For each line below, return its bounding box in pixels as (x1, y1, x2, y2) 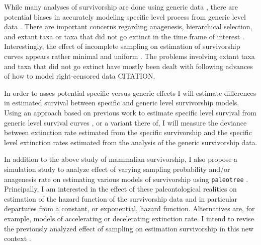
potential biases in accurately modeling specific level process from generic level (4, 11, 246, 22)
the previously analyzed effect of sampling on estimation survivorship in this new (4, 223, 254, 233)
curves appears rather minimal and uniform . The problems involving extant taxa (4, 50, 255, 61)
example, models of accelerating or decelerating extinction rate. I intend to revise (4, 213, 254, 223)
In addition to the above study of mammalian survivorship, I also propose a (4, 154, 238, 164)
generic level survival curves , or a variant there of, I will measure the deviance (4, 117, 247, 128)
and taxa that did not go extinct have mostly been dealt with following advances (4, 60, 253, 71)
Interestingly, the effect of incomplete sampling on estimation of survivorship (4, 41, 240, 51)
